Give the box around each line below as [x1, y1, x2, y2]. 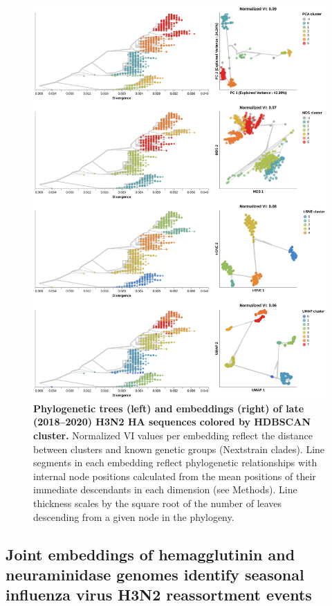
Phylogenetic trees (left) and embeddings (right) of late [33, 401, 304, 415]
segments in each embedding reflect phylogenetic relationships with [33, 455, 317, 470]
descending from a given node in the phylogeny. [33, 509, 234, 524]
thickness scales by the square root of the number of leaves [33, 496, 282, 511]
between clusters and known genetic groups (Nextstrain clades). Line [33, 441, 325, 456]
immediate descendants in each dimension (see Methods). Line [33, 482, 297, 497]
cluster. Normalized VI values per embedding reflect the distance [33, 428, 313, 443]
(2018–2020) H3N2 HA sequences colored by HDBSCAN [33, 414, 311, 429]
